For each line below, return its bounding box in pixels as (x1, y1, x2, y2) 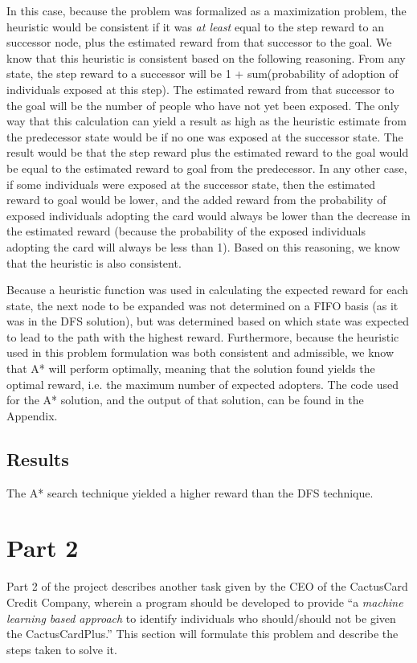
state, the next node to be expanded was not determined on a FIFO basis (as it (6, 297, 399, 313)
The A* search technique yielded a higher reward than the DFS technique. (6, 484, 374, 501)
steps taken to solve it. (6, 640, 117, 657)
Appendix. (6, 407, 58, 424)
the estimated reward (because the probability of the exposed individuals (6, 223, 366, 239)
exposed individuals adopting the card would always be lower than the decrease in (6, 207, 411, 223)
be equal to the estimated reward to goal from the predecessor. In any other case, (6, 159, 407, 176)
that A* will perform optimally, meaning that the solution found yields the (6, 360, 375, 377)
